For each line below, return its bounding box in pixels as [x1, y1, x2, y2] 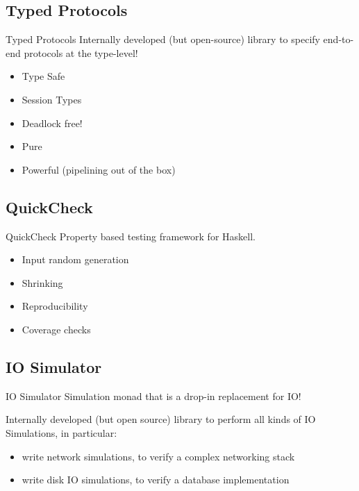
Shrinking [22, 275, 63, 290]
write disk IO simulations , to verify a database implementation [22, 472, 290, 487]
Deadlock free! [22, 115, 83, 130]
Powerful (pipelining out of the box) [22, 162, 176, 176]
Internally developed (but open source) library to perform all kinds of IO [6, 412, 316, 426]
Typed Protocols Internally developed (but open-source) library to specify [6, 32, 320, 47]
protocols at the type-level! [24, 45, 138, 60]
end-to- [323, 32, 354, 47]
